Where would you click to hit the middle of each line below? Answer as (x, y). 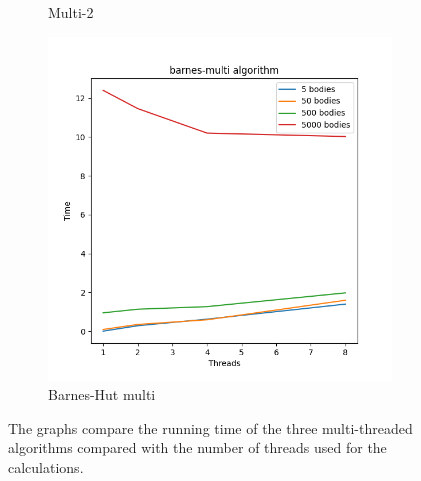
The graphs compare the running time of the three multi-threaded (210, 427)
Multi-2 (71, 12)
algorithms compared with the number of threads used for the (197, 447)
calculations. (46, 466)
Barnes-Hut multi (102, 394)
